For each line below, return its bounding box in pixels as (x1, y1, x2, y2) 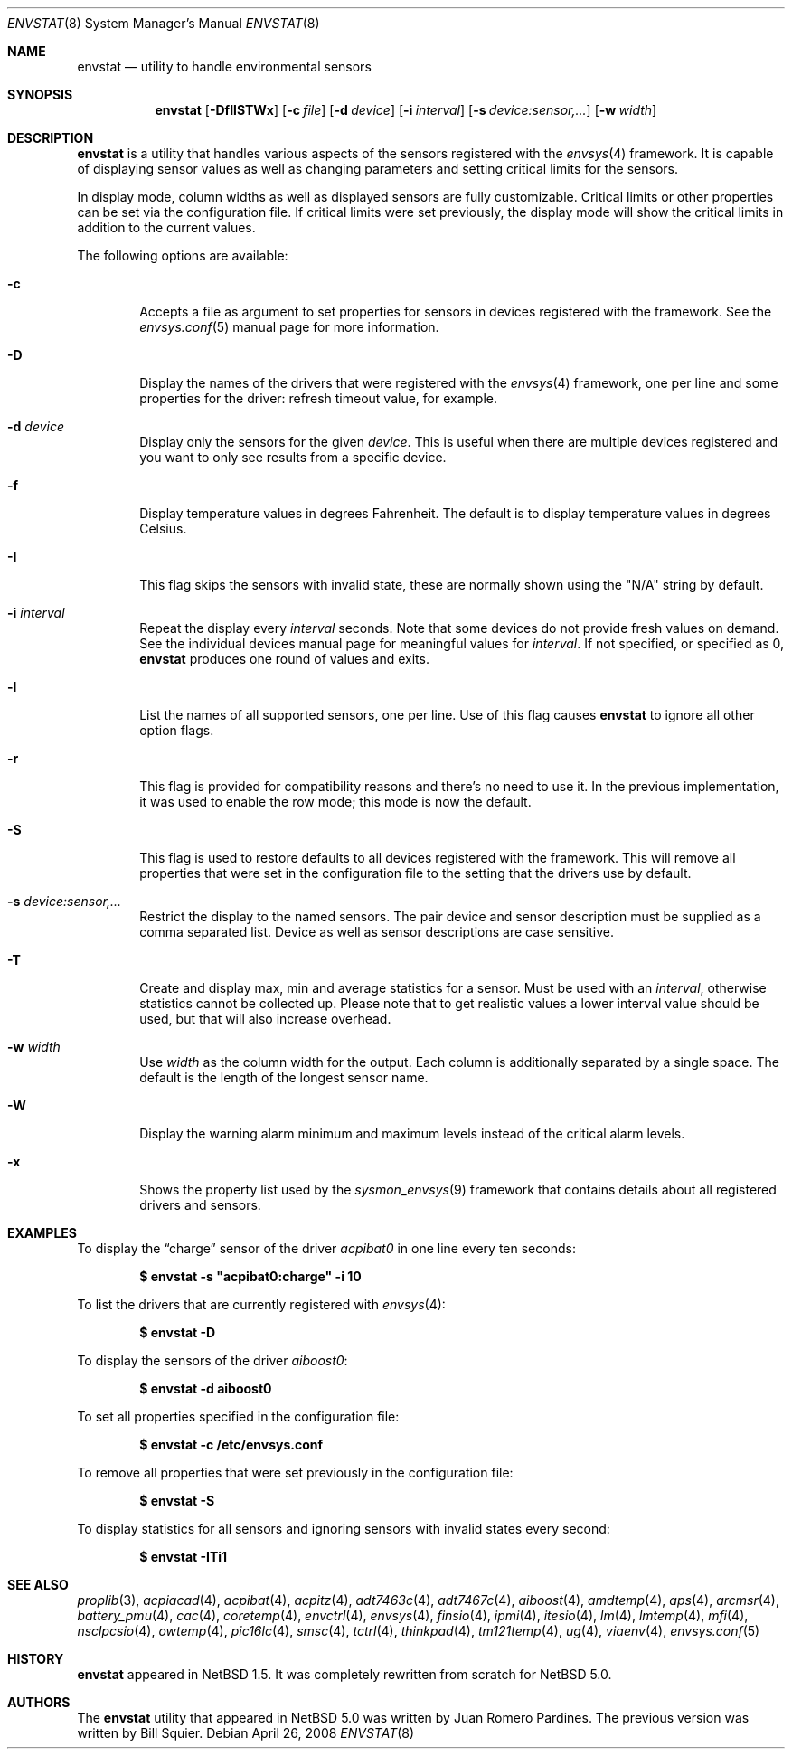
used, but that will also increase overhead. (139, 1011, 391, 1026)
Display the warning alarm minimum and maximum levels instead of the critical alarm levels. (139, 1126, 685, 1141)
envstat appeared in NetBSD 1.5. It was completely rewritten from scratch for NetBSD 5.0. (77, 1666, 612, 1682)
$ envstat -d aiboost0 (139, 1381, 272, 1396)
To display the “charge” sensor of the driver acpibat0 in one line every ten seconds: (77, 1241, 576, 1256)
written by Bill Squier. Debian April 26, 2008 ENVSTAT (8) (77, 1725, 415, 1741)
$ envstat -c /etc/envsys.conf (139, 1437, 324, 1452)
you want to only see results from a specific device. (139, 449, 447, 465)
